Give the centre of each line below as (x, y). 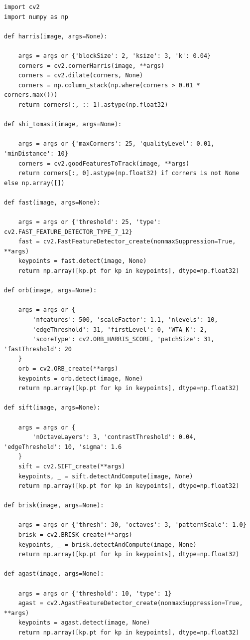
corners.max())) (31, 95)
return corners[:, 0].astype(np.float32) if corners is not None (129, 173)
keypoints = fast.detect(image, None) (82, 261)
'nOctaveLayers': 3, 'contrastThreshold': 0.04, (115, 437)
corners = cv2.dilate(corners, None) (81, 76)
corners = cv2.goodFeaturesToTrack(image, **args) (104, 163)
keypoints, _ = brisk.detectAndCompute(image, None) (107, 544)
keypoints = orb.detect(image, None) (81, 378)
